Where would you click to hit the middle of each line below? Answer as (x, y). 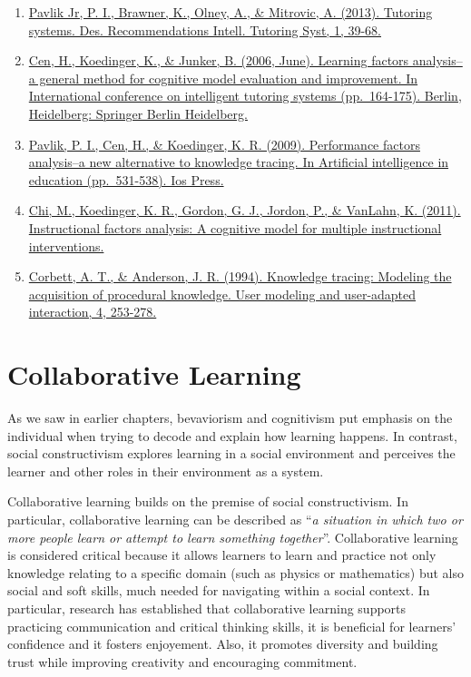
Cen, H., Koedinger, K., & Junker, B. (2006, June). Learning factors (219, 60)
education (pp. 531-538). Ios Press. (126, 179)
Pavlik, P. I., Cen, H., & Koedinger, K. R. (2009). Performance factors (224, 144)
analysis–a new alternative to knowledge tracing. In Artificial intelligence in (239, 162)
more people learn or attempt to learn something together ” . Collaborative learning (233, 537)
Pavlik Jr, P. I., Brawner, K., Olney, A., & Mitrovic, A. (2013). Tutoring (231, 12)
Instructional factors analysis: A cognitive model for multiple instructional (235, 227)
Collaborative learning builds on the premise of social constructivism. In (208, 501)
